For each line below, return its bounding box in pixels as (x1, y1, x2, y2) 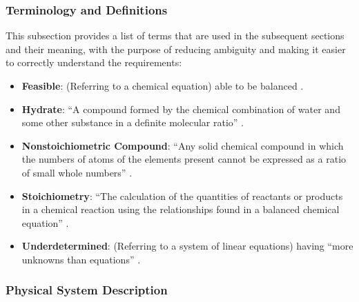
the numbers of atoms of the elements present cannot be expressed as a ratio (21, 152, 347, 166)
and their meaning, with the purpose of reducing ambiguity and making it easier (6, 41, 346, 56)
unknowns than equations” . (21, 252, 141, 266)
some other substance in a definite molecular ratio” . (21, 115, 244, 130)
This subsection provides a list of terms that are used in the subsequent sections (6, 28, 345, 43)
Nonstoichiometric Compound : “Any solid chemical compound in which (21, 138, 344, 152)
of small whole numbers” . (21, 165, 133, 179)
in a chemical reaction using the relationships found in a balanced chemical (21, 202, 340, 217)
